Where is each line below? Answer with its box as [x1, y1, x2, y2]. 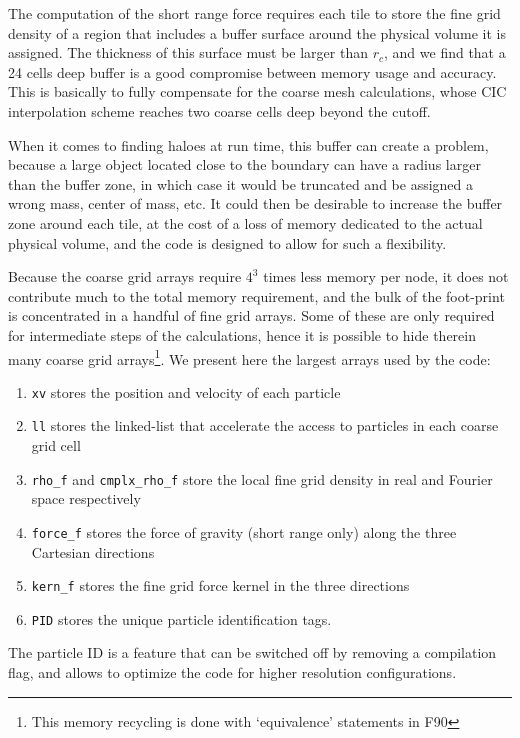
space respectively [31, 488, 141, 509]
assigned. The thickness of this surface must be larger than [8, 42, 368, 63]
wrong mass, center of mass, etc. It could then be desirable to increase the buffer [8, 193, 503, 214]
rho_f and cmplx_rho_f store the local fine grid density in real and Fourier [31, 468, 493, 489]
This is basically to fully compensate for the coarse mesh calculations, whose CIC [8, 81, 507, 102]
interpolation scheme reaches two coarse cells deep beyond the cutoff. [8, 100, 431, 121]
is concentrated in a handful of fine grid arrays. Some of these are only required [8, 305, 495, 326]
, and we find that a [384, 42, 506, 63]
